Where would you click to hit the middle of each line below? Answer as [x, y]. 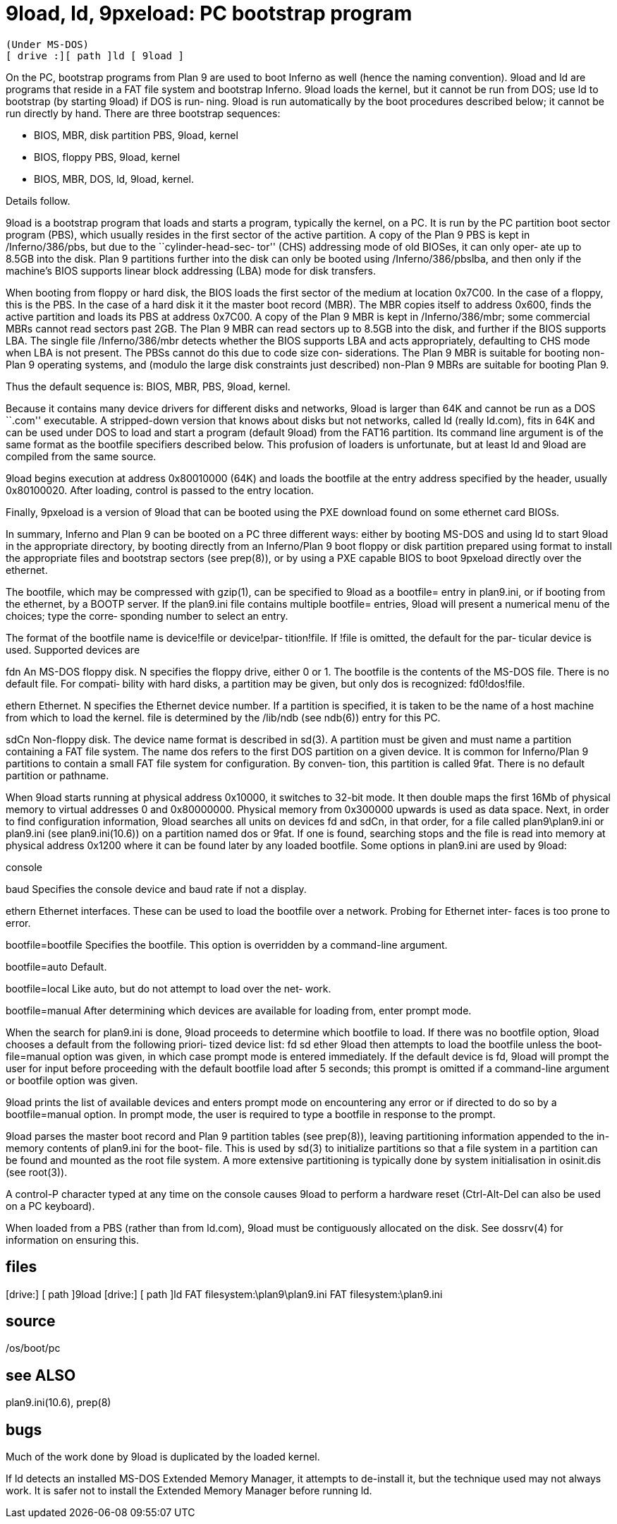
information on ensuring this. [72, 1240]
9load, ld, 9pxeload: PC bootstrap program [209, 13]
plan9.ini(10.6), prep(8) [59, 1403]
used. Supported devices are [73, 649]
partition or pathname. [57, 775]
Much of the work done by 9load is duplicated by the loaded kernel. [163, 1457]
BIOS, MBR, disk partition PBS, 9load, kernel [136, 135]
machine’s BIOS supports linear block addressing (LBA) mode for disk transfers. [191, 270]
